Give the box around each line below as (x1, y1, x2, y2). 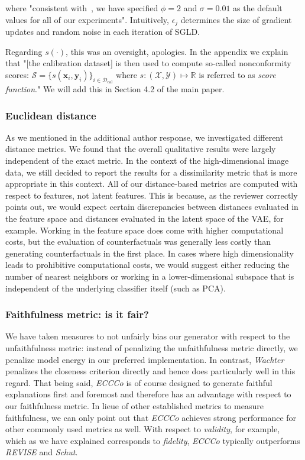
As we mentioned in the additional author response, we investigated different (5, 131, 284, 143)
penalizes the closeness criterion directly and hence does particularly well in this (5, 365, 296, 377)
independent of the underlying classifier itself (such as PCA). (5, 281, 226, 294)
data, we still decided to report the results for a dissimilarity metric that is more (5, 166, 297, 178)
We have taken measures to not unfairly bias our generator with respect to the (5, 330, 290, 342)
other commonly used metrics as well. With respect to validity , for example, (5, 423, 280, 435)
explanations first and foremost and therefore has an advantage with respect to (5, 388, 291, 400)
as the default (233, 2, 283, 14)
